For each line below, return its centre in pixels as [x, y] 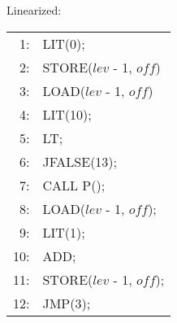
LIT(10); [67, 114]
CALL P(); [74, 185]
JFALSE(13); [80, 161]
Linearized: [34, 10]
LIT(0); [64, 43]
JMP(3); [67, 303]
